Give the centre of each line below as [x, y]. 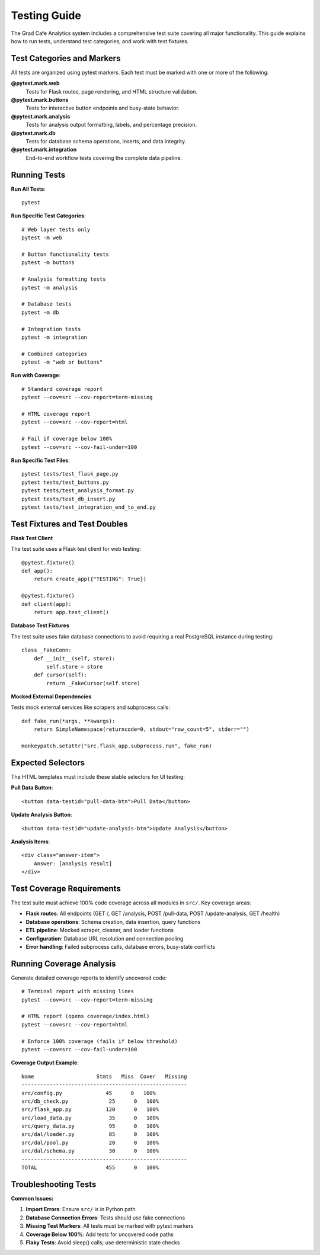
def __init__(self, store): [74, 658]
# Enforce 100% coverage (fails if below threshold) [100, 1041]
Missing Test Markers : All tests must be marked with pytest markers [110, 1226]
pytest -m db [40, 312]
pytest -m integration [55, 337]
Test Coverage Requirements [66, 888]
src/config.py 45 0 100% [89, 1093]
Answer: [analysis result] [73, 864]
